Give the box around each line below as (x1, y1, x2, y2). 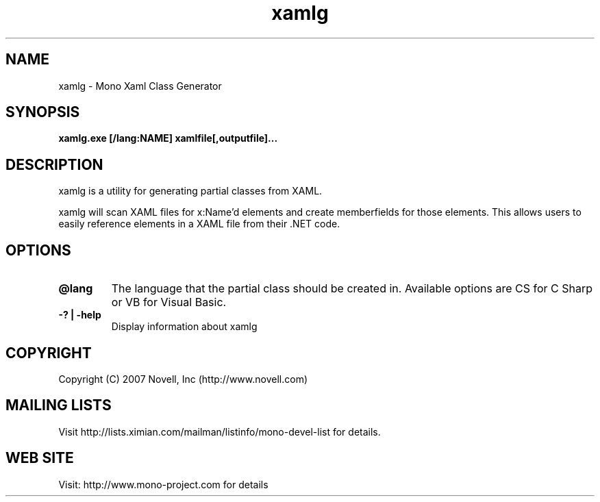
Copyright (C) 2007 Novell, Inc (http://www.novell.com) (58, 373, 308, 385)
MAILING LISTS (5, 397, 112, 414)
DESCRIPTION (5, 155, 103, 173)
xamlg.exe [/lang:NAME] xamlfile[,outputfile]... (58, 132, 278, 145)
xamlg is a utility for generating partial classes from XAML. (58, 185, 323, 197)
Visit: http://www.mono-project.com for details (58, 478, 268, 490)
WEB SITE (5, 449, 74, 467)
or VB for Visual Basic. (111, 295, 227, 310)
